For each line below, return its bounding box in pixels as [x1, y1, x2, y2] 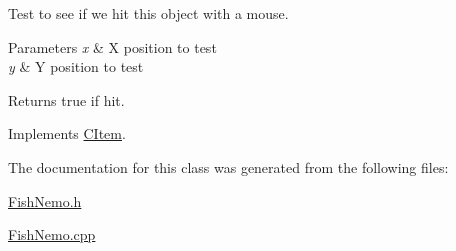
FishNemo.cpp [8, 224, 96, 245]
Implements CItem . [8, 123, 126, 144]
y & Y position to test [8, 56, 144, 77]
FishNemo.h [8, 190, 82, 211]
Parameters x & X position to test [8, 36, 217, 57]
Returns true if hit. [8, 89, 125, 110]
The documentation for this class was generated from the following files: [8, 156, 449, 177]
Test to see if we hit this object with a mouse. [8, 3, 289, 23]
